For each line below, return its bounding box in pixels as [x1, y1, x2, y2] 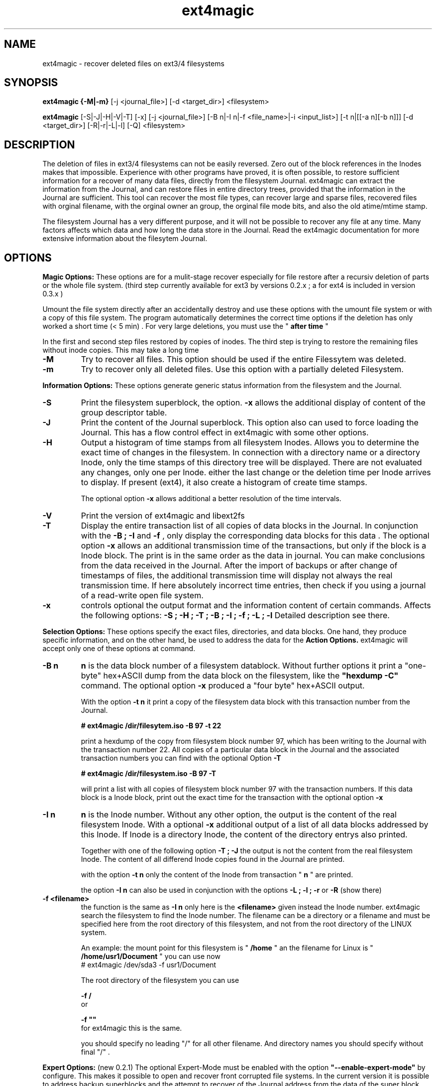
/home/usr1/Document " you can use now [81, 952, 220, 961]
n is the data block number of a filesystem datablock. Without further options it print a [81, 661, 403, 671]
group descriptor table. [81, 407, 167, 418]
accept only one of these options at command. [42, 644, 196, 653]
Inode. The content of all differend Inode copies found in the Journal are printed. [81, 855, 345, 864]
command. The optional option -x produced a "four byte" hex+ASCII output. [81, 680, 365, 691]
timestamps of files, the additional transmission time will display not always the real [81, 570, 393, 581]
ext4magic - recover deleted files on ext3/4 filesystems [42, 59, 224, 68]
